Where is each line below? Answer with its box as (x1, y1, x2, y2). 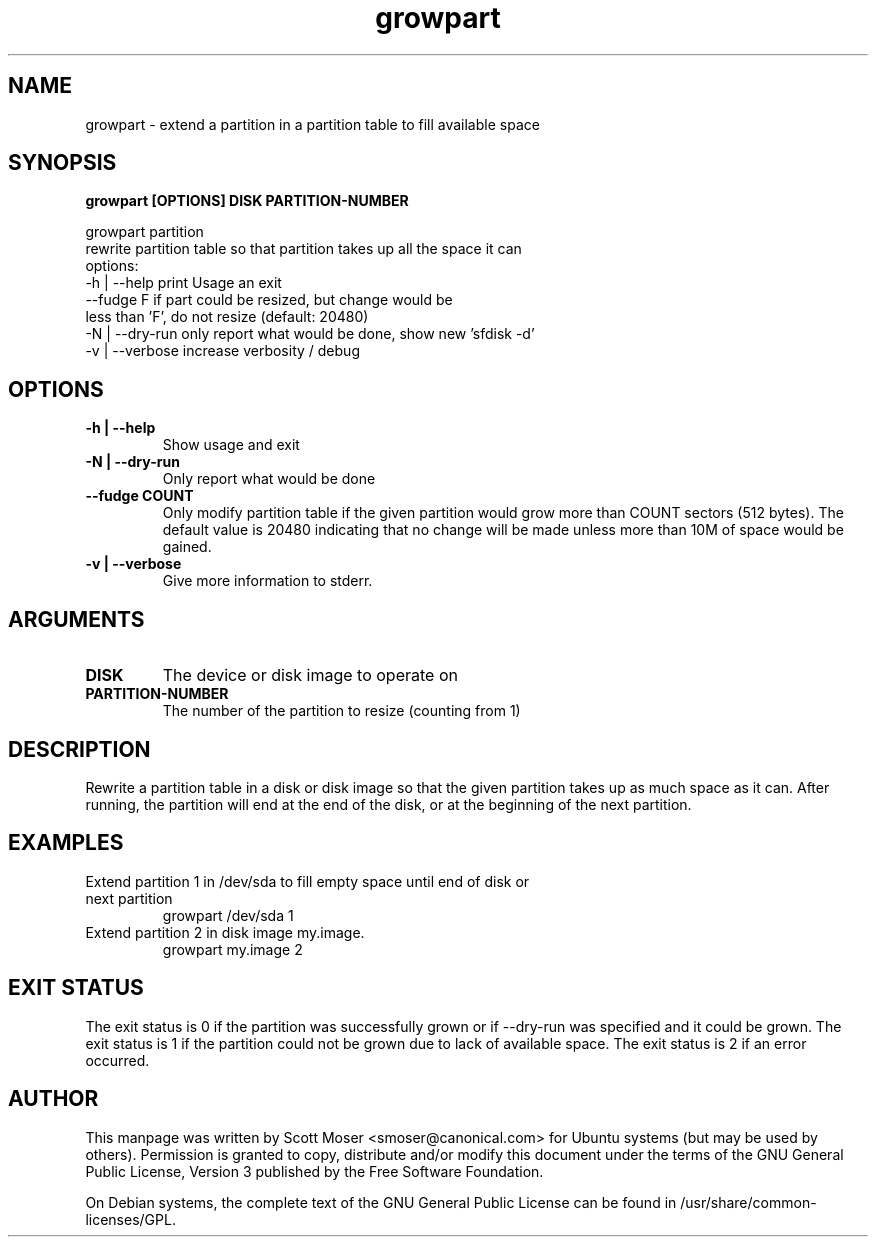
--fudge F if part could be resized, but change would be (85, 291, 453, 309)
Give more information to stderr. (162, 572, 373, 590)
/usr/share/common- (680, 1193, 817, 1211)
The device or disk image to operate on (162, 665, 458, 686)
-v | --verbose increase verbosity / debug (85, 342, 360, 360)
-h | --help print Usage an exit (85, 274, 282, 292)
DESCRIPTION (8, 736, 151, 762)
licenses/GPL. (85, 1210, 176, 1228)
